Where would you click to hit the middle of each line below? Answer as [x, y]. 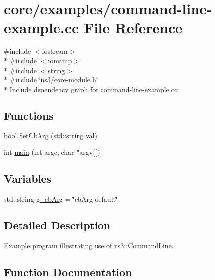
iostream [55, 51]
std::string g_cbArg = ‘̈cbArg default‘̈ [61, 198]
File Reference [133, 28]
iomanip [60, 60]
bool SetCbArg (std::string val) [50, 136]
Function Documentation [68, 271]
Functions [29, 115]
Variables [28, 178]
